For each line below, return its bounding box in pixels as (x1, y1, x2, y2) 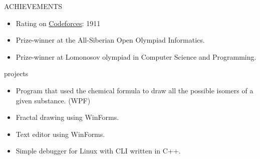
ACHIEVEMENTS (4, 1, 63, 11)
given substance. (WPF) (16, 95, 91, 105)
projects (4, 68, 29, 79)
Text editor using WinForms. (16, 128, 105, 139)
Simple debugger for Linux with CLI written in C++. (16, 145, 181, 156)
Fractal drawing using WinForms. (16, 112, 119, 122)
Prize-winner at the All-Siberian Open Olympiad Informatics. (16, 35, 205, 45)
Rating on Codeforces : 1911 (16, 18, 101, 28)
